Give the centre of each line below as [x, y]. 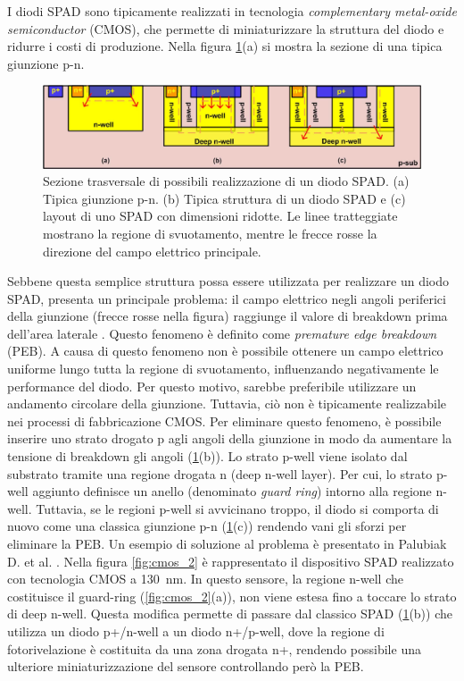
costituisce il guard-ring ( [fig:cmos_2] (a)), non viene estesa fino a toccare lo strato [232, 596]
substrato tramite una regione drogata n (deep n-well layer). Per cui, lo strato [220, 473]
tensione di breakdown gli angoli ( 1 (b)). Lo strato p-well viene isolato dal [207, 456]
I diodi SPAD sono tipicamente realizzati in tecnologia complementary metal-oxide [232, 11]
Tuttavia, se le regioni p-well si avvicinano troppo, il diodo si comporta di [237, 508]
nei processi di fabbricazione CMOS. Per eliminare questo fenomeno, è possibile [224, 420]
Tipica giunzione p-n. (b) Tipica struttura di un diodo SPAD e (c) [224, 198]
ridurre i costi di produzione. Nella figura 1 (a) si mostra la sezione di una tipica [225, 46]
